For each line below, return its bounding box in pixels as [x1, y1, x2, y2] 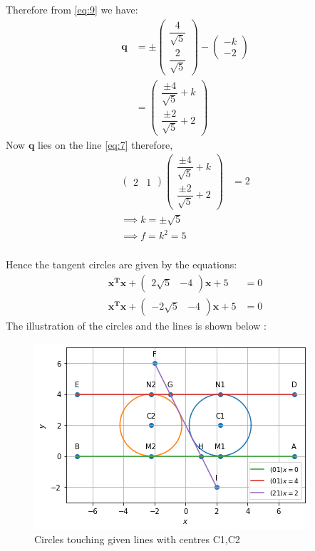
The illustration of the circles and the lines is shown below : [6, 318, 267, 332]
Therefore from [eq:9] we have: [6, 1, 138, 16]
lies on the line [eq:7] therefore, [38, 137, 173, 152]
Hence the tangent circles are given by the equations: [6, 257, 237, 272]
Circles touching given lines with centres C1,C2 [34, 532, 240, 547]
